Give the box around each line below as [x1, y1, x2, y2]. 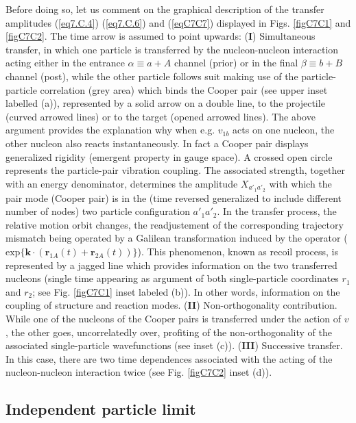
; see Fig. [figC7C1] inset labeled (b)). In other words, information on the [32, 284, 340, 298]
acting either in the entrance [5, 55, 125, 70]
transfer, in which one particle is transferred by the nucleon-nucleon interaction [5, 42, 339, 56]
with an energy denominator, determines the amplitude [5, 176, 238, 190]
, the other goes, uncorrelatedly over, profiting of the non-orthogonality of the [5, 324, 332, 339]
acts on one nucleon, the [233, 123, 335, 137]
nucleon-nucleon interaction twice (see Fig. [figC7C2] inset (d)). [5, 365, 272, 379]
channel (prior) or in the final [174, 55, 298, 70]
